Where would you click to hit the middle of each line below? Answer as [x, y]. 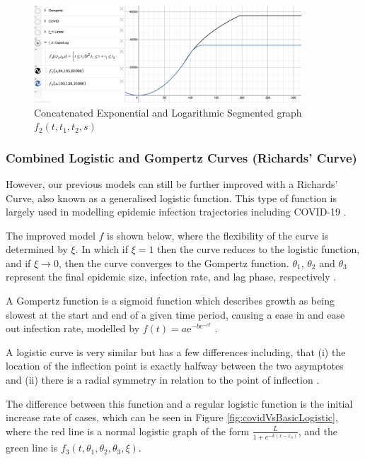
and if [18, 263]
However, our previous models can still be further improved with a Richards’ [172, 183]
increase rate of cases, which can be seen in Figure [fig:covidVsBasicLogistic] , [172, 417]
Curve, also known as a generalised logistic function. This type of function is [171, 197]
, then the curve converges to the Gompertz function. [174, 263]
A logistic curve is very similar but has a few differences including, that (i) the [176, 352]
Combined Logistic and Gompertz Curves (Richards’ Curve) [181, 157]
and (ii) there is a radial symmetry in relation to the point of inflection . [163, 380]
